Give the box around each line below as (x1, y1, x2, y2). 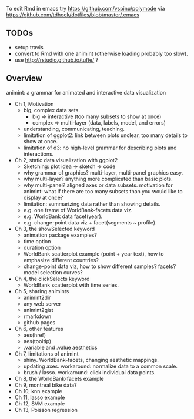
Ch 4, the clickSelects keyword (14, 275, 90, 282)
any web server (23, 300, 62, 307)
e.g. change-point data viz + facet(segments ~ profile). (23, 219, 157, 226)
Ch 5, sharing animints (14, 287, 69, 294)
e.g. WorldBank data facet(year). (23, 213, 103, 220)
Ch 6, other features (14, 325, 63, 332)
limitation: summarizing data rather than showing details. (23, 200, 160, 207)
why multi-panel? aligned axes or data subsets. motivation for (23, 182, 173, 189)
